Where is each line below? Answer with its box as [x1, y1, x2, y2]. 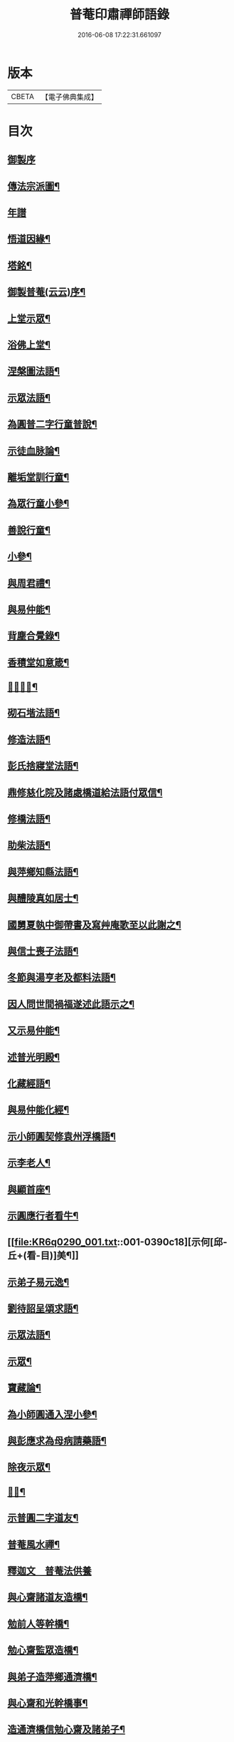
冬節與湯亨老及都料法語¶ [7, 971, 116, 984]
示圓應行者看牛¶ [7, 1210, 79, 1222]
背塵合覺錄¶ [7, 630, 60, 642]
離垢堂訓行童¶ [7, 471, 70, 483]
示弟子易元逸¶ [7, 1276, 70, 1288]
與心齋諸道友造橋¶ [7, 1591, 88, 1604]
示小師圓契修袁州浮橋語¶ [7, 1130, 116, 1143]
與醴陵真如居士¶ [7, 892, 79, 904]
